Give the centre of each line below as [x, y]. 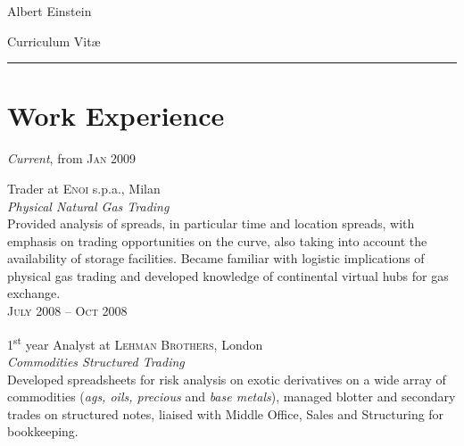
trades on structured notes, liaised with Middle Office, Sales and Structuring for [226, 413]
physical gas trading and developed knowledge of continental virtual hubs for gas [228, 275]
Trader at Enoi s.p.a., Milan [84, 188]
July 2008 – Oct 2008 [67, 311]
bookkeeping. [43, 431]
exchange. [34, 293]
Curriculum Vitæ [54, 41]
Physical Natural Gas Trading [88, 206]
